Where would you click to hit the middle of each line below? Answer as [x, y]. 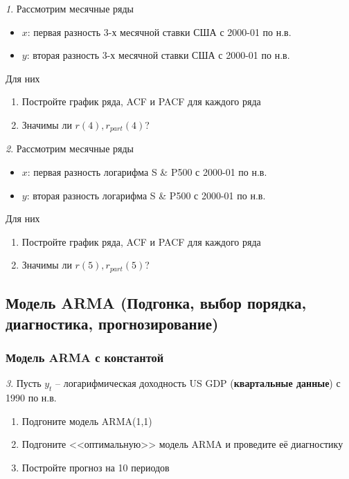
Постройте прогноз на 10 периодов [96, 467]
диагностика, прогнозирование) [112, 323]
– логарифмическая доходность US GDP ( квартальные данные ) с [198, 383]
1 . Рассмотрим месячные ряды [70, 8]
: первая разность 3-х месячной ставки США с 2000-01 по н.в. [159, 31]
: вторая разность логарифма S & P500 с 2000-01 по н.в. [146, 195]
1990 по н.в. [31, 398]
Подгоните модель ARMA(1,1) [87, 421]
